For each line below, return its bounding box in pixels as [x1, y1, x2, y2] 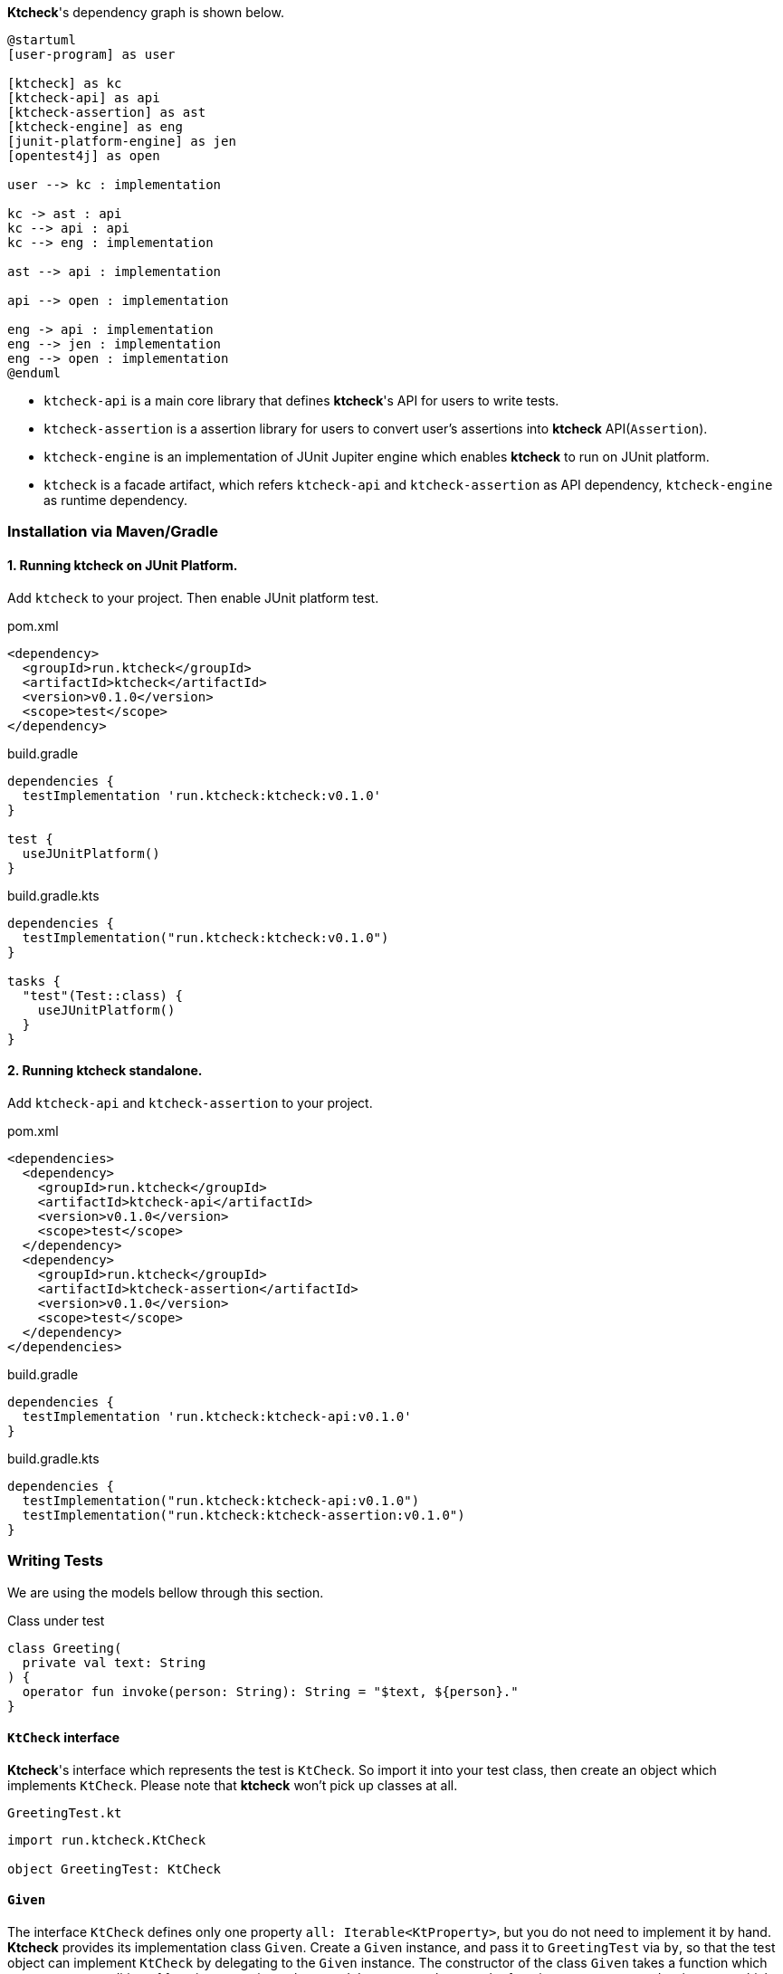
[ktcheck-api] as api [7, 91, 160, 105]
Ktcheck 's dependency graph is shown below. [7, 5, 284, 20]
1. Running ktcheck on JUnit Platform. [7, 557, 238, 573]
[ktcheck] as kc [7, 76, 122, 91]
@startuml [7, 33, 76, 47]
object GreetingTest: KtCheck [7, 1861, 222, 1876]
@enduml [7, 366, 62, 380]
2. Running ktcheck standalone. [7, 1063, 203, 1079]
